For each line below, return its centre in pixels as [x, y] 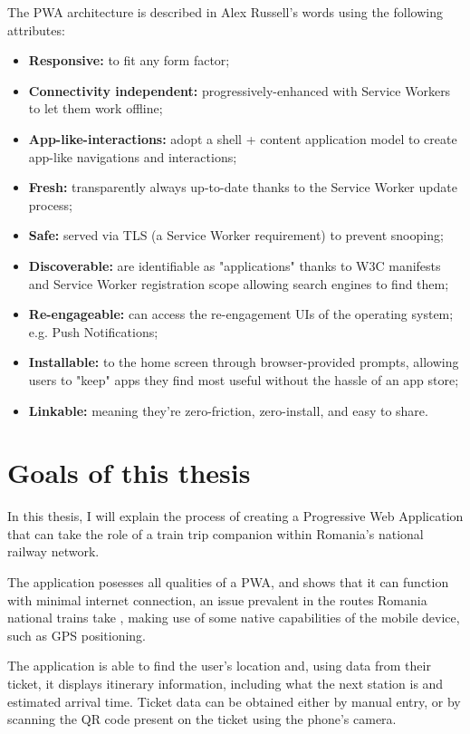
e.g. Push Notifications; [93, 331]
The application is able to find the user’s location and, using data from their [219, 666]
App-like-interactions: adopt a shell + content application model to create [243, 138]
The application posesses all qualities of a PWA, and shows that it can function [228, 582]
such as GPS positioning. [77, 635]
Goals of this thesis [129, 473]
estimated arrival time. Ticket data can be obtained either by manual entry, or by [234, 701]
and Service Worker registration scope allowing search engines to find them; [239, 283]
